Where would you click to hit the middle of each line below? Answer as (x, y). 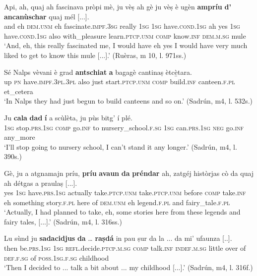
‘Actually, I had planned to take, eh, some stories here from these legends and (122, 212)
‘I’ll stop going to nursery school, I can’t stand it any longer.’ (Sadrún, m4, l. (121, 146)
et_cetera (19, 91)
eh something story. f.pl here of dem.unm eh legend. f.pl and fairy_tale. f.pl (117, 202)
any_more (20, 137)
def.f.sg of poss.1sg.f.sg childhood (57, 257)
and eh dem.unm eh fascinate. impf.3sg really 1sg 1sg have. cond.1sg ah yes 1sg (122, 26)
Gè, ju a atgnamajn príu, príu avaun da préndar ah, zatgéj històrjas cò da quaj (129, 173)
